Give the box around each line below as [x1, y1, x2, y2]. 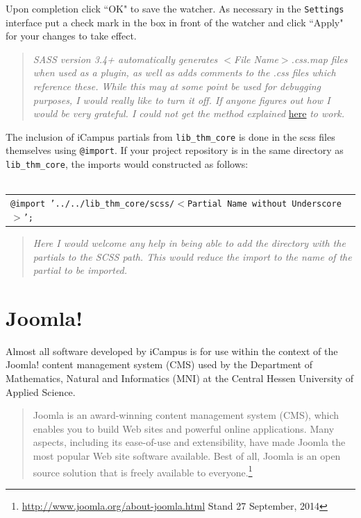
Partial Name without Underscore [187, 199, 342, 209]
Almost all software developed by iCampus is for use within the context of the [6, 343, 338, 358]
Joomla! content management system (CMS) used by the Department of [6, 357, 313, 372]
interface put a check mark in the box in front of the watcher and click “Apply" [6, 15, 344, 29]
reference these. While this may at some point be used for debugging [33, 79, 321, 94]
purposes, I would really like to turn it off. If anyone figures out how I [33, 92, 330, 107]
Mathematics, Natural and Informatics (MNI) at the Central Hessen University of [6, 371, 354, 386]
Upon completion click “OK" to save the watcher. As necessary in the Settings [6, 1, 344, 15]
